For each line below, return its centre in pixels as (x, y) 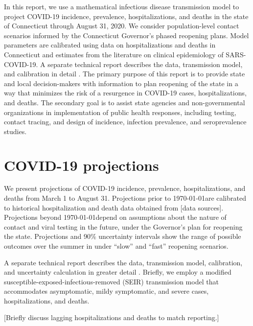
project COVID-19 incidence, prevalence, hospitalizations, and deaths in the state (126, 16)
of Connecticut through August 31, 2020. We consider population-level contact (122, 26)
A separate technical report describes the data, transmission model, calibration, (123, 262)
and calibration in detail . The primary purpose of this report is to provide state (125, 74)
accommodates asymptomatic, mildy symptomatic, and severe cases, (106, 291)
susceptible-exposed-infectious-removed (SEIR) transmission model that (111, 281)
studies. (15, 131)
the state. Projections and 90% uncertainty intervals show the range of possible (123, 236)
